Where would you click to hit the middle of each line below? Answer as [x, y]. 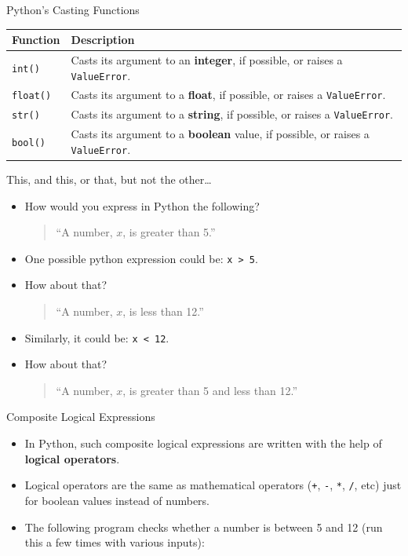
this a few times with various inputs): [115, 542]
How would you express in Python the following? [142, 205]
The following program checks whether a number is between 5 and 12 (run [204, 527]
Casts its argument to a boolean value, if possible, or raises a [220, 134]
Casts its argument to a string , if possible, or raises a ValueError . [232, 114]
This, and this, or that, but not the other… [109, 179]
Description [103, 40]
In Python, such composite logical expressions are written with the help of [203, 443]
